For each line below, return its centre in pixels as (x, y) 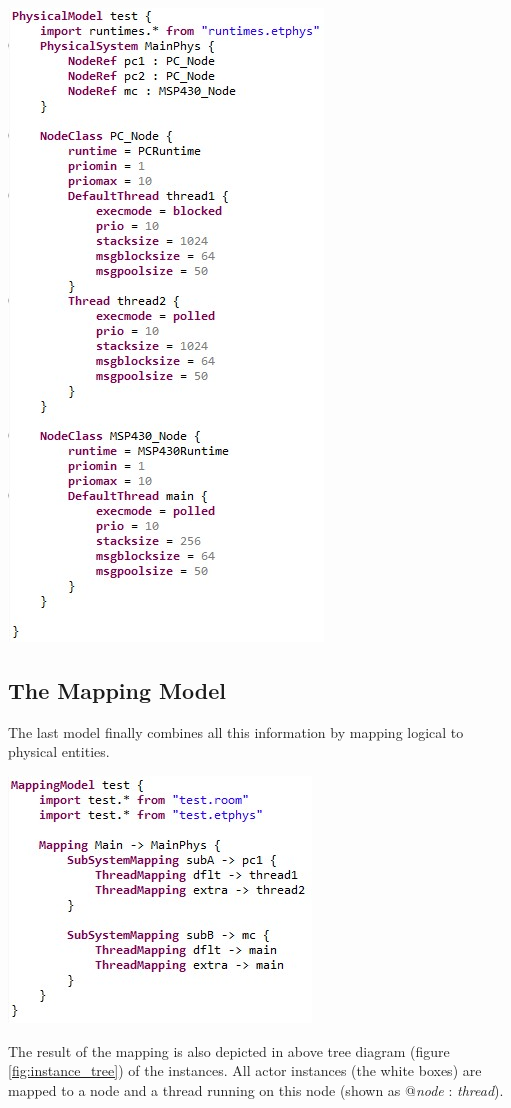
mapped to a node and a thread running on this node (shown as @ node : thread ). (256, 1089)
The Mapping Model (117, 689)
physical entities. (59, 751)
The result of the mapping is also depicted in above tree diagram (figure (229, 1050)
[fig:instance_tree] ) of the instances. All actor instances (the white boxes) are (245, 1070)
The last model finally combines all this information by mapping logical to (236, 731)
